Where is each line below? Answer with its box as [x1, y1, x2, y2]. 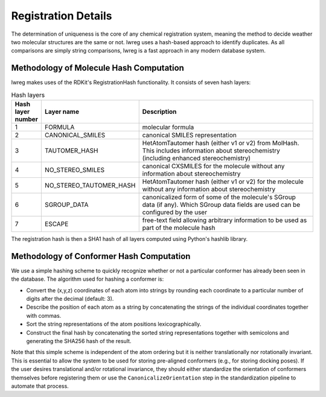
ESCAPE [44, 220, 69, 228]
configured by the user [142, 208, 208, 216]
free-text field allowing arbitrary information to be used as [142, 216, 307, 224]
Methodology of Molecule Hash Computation [11, 63, 184, 73]
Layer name [44, 108, 80, 116]
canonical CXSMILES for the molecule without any [142, 162, 285, 170]
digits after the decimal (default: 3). [26, 295, 114, 303]
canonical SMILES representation [142, 131, 237, 139]
